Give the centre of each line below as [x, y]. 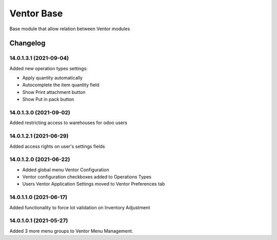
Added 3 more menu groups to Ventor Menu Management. [71, 231]
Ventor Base [36, 13]
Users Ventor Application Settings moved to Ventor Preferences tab [94, 184]
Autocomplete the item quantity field [61, 85]
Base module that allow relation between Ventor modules [70, 29]
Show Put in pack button [48, 99]
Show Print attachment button [54, 92]
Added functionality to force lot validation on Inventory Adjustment [80, 207]
